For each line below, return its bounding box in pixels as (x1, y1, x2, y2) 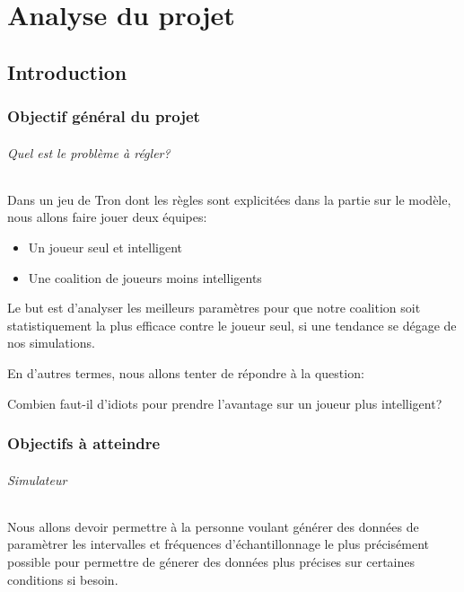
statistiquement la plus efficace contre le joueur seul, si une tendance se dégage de (7, 315, 457, 334)
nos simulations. (7, 333, 95, 352)
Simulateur (7, 470, 67, 489)
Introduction (7, 57, 127, 85)
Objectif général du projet (7, 105, 200, 128)
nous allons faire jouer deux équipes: (7, 208, 207, 226)
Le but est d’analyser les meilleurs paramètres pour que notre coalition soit (7, 298, 421, 317)
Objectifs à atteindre (7, 432, 161, 455)
